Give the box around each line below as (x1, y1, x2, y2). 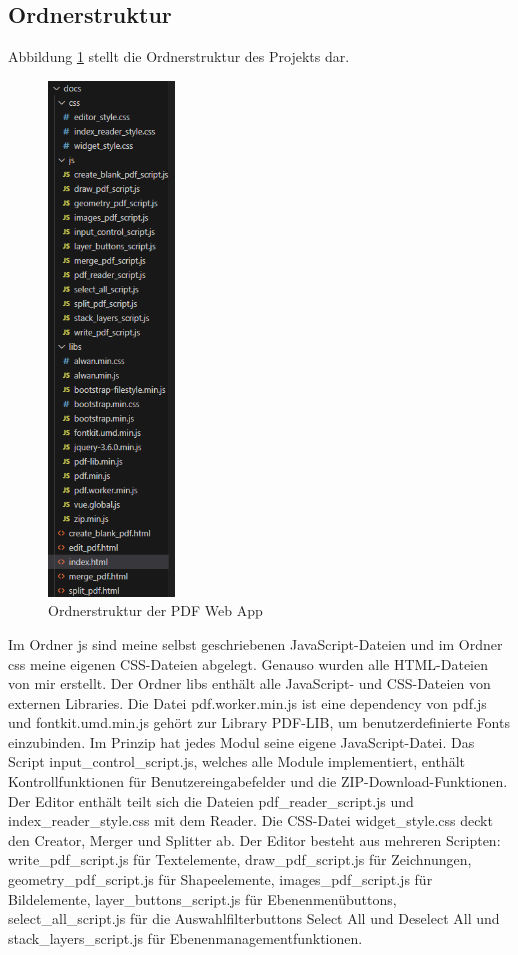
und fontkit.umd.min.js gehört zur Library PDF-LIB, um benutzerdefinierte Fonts (8, 712, 510, 733)
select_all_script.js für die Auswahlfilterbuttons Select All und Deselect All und (8, 908, 500, 929)
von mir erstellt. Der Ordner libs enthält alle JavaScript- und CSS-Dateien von (8, 673, 491, 694)
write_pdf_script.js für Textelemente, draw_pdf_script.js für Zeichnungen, (8, 849, 472, 870)
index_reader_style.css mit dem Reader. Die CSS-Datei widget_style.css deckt (8, 810, 493, 831)
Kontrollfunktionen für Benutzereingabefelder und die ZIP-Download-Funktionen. (8, 771, 508, 792)
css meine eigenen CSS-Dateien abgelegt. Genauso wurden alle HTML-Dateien (8, 653, 489, 674)
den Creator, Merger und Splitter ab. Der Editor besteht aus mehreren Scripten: (8, 829, 501, 850)
